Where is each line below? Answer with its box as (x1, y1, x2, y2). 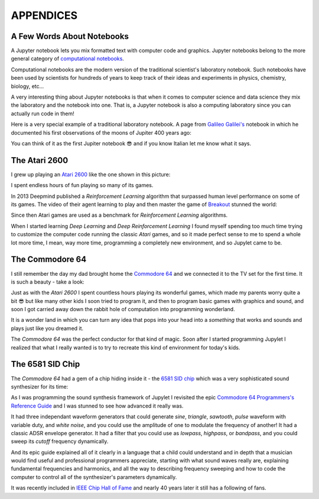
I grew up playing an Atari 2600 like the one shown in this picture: (11, 171, 171, 178)
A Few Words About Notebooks (11, 31, 129, 41)
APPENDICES (11, 9, 78, 22)
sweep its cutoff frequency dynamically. (11, 438, 109, 445)
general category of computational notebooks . (11, 55, 124, 62)
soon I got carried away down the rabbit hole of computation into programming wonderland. (11, 306, 236, 313)
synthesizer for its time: (11, 383, 69, 390)
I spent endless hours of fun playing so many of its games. (11, 182, 154, 189)
